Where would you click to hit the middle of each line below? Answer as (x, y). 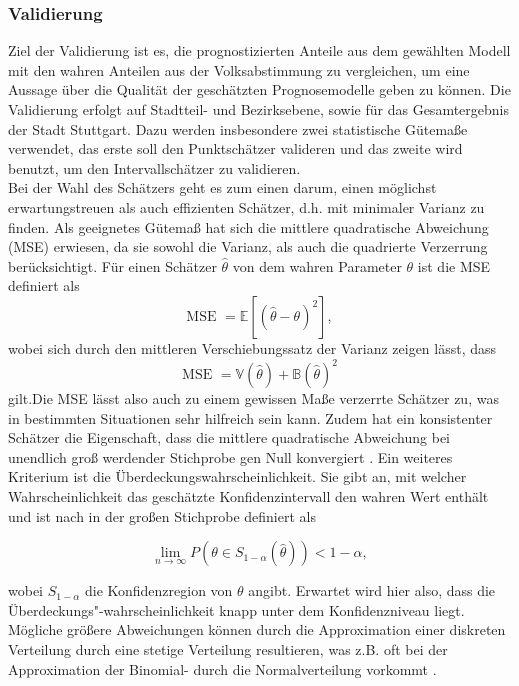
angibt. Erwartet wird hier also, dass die (372, 590)
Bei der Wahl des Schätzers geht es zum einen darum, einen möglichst (222, 187)
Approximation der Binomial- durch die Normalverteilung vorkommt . (222, 668)
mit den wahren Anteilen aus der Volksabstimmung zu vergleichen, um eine (239, 69)
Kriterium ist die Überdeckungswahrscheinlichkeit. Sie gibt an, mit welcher (237, 476)
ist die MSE (454, 265)
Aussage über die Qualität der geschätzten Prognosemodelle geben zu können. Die (259, 89)
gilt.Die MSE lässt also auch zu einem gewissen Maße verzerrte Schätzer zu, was (253, 398)
